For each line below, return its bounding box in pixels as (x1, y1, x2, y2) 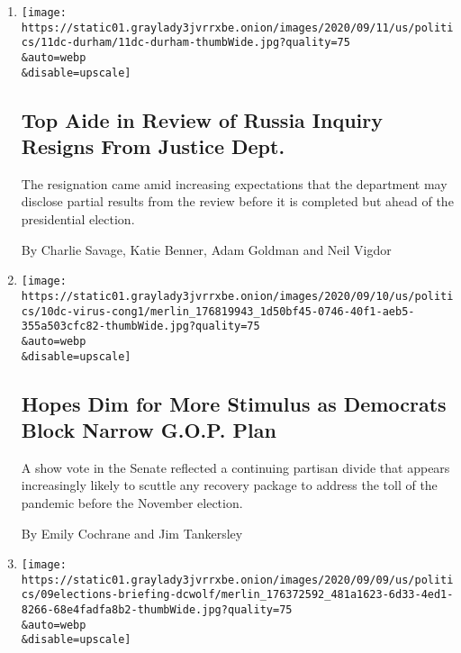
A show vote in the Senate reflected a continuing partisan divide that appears (21, 458, 450, 476)
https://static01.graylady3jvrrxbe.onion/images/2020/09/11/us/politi (21, 21, 454, 34)
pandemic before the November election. (21, 493, 243, 512)
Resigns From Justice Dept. (21, 132, 285, 160)
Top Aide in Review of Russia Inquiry (21, 105, 384, 133)
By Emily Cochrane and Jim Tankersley (21, 523, 243, 542)
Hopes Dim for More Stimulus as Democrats (21, 389, 447, 417)
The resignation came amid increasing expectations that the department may (21, 174, 447, 193)
